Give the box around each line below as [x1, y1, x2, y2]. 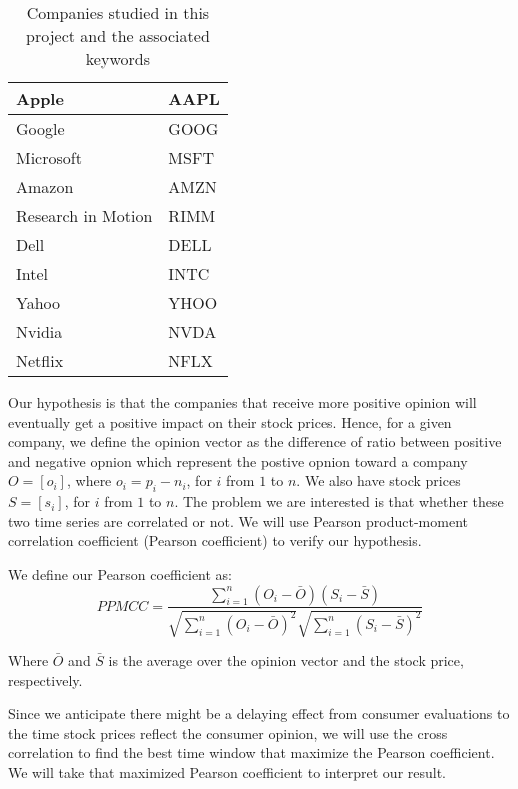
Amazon [16, 175, 74, 198]
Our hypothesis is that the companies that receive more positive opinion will [8, 392, 477, 412]
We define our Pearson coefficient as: [8, 563, 233, 584]
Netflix [16, 349, 64, 372]
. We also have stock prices [296, 470, 461, 491]
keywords [85, 47, 150, 70]
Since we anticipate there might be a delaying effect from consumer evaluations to [8, 703, 510, 724]
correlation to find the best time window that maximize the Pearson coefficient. [8, 742, 495, 763]
